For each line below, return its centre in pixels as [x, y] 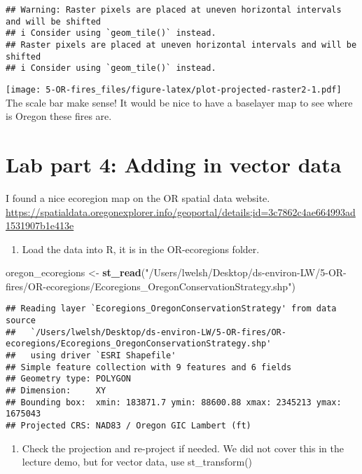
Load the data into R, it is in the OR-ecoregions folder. [141, 249]
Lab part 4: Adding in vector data [174, 164]
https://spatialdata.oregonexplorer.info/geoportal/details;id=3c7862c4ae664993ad [181, 211]
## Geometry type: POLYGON [68, 379]
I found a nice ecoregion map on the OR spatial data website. [138, 197]
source [21, 321]
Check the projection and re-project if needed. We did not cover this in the [183, 448]
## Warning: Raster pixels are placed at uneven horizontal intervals [174, 10]
